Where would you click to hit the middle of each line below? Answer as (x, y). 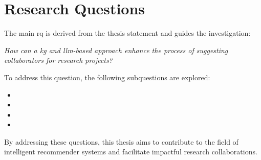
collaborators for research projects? (58, 60)
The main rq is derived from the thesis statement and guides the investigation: (127, 33)
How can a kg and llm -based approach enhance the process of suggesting (116, 50)
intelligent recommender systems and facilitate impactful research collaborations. (131, 152)
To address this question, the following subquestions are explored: (107, 77)
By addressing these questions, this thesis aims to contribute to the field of (121, 141)
